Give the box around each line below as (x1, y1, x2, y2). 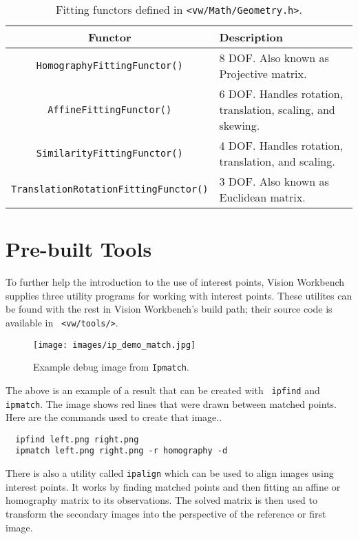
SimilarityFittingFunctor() (36, 148, 183, 159)
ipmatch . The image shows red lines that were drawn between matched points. (6, 396, 337, 411)
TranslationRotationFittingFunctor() (11, 184, 209, 195)
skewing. (219, 117, 260, 133)
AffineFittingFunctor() (48, 104, 172, 115)
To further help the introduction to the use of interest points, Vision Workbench (6, 275, 345, 289)
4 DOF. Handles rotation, (219, 137, 344, 153)
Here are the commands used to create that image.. (6, 410, 222, 424)
